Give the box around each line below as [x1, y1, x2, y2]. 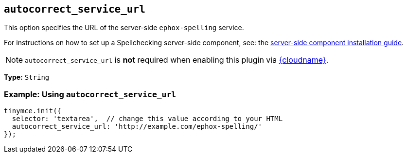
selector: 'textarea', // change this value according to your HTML [12, 115, 283, 123]
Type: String [4, 73, 50, 82]
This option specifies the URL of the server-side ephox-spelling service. [4, 23, 244, 32]
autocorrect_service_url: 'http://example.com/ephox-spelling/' [12, 122, 263, 131]
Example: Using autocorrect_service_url [4, 89, 177, 99]
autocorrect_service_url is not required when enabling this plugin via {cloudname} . [25, 55, 329, 65]
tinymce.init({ [4, 107, 62, 115]
